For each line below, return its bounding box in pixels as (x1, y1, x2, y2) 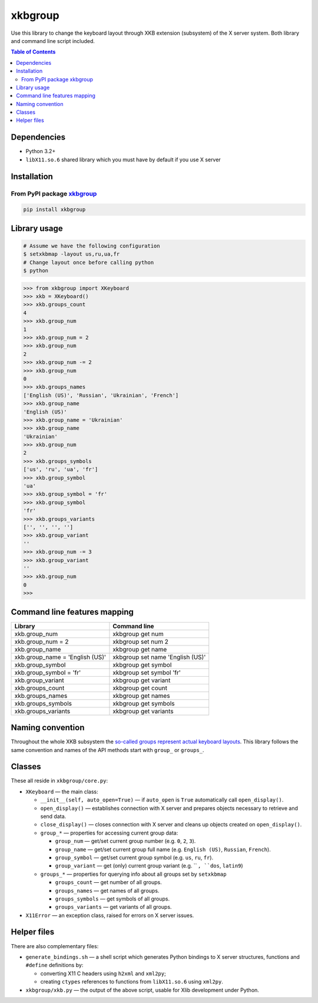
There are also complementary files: (11, 942, 99, 949)
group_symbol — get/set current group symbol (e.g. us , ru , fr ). (55, 854, 214, 861)
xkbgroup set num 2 (112, 637, 169, 646)
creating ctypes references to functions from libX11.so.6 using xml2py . (40, 978, 224, 985)
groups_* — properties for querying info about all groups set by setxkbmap (40, 870, 227, 878)
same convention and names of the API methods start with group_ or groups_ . (11, 746, 204, 753)
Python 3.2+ (25, 148, 56, 155)
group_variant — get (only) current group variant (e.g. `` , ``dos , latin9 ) (55, 862, 244, 869)
